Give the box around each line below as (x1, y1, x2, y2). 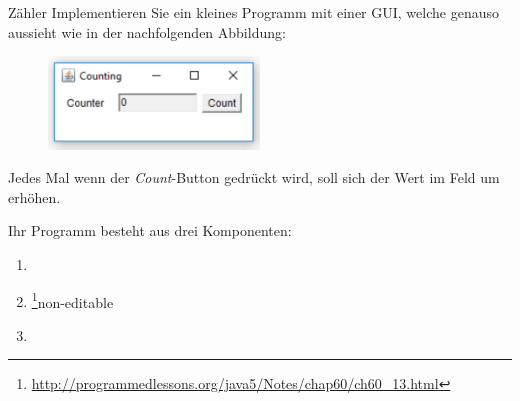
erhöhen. (8, 186, 61, 207)
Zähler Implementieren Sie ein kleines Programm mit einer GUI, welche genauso (8, 2, 499, 22)
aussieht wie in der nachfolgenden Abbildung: (8, 21, 286, 42)
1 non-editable (31, 288, 114, 312)
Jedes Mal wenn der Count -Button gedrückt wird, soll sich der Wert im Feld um (8, 167, 500, 188)
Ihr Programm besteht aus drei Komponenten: (8, 220, 292, 241)
